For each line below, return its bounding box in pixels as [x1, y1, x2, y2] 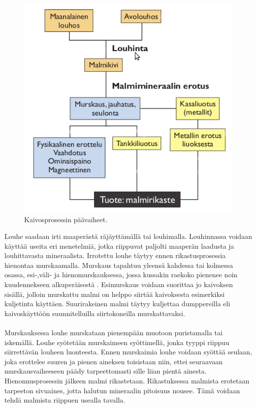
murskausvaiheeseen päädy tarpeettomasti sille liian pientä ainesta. [4, 366, 207, 376]
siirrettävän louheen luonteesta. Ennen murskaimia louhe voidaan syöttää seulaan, [4, 347, 252, 357]
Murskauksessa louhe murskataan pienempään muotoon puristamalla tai [4, 327, 223, 337]
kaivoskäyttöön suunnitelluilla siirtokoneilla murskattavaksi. [4, 308, 185, 318]
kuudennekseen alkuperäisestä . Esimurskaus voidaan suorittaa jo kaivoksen [4, 279, 233, 289]
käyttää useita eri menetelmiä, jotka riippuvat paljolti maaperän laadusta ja [4, 240, 234, 251]
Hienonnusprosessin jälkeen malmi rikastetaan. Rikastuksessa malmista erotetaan [4, 375, 250, 385]
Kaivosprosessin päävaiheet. [24, 214, 108, 225]
